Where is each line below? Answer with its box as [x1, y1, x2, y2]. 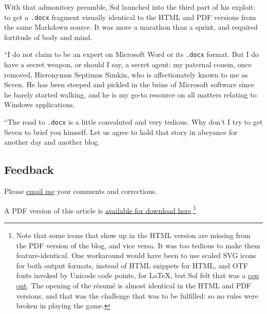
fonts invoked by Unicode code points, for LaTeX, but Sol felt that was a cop [16, 270, 259, 281]
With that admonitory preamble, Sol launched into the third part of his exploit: [4, 2, 256, 12]
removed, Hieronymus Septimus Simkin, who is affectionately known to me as [4, 69, 248, 80]
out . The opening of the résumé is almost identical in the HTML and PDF [16, 280, 252, 290]
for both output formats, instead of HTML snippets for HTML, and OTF [16, 260, 248, 270]
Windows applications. [4, 99, 75, 110]
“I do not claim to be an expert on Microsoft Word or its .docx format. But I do [4, 49, 259, 60]
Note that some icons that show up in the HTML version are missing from [16, 229, 251, 240]
